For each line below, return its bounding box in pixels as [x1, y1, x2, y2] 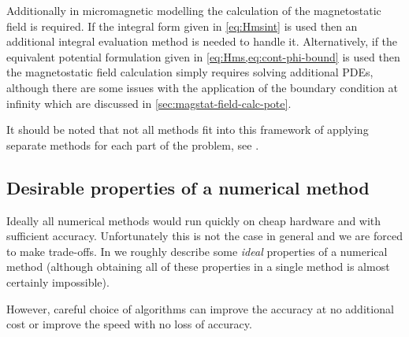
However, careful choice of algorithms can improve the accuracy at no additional [6, 300, 394, 317]
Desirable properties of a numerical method [6, 175, 370, 199]
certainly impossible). [6, 273, 110, 290]
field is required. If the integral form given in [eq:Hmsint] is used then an [6, 17, 358, 34]
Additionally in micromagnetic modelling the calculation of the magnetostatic [6, 2, 381, 18]
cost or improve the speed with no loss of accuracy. [6, 316, 252, 332]
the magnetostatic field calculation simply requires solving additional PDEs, [6, 64, 374, 80]
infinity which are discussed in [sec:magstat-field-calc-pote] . [6, 94, 292, 111]
